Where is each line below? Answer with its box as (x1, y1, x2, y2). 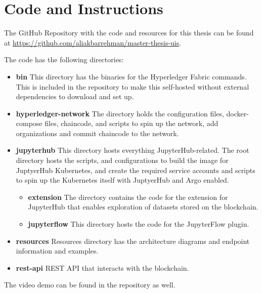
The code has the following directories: (4, 54, 124, 65)
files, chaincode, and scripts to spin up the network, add (45, 118, 219, 129)
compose (16, 118, 42, 129)
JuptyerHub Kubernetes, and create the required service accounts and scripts (16, 164, 255, 175)
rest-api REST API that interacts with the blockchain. (16, 262, 189, 273)
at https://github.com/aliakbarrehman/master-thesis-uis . (4, 37, 182, 48)
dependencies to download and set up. (16, 91, 134, 102)
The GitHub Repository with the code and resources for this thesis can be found (4, 27, 254, 38)
